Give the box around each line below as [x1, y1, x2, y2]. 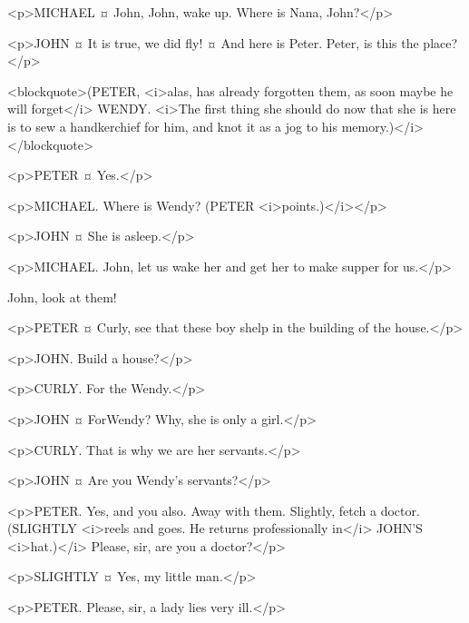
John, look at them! [7, 287, 117, 306]
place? [423, 33, 458, 52]
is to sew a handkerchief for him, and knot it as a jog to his [7, 116, 337, 135]
